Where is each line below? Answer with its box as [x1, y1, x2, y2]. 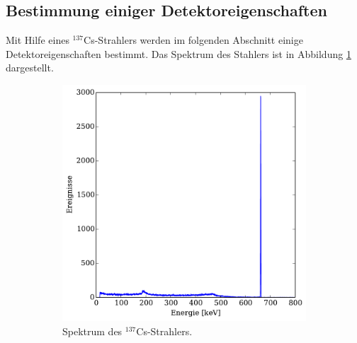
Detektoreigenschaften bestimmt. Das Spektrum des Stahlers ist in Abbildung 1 [6, 46, 351, 61]
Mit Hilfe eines [6, 33, 69, 47]
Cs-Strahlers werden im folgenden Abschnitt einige [84, 33, 303, 47]
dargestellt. [6, 60, 54, 75]
